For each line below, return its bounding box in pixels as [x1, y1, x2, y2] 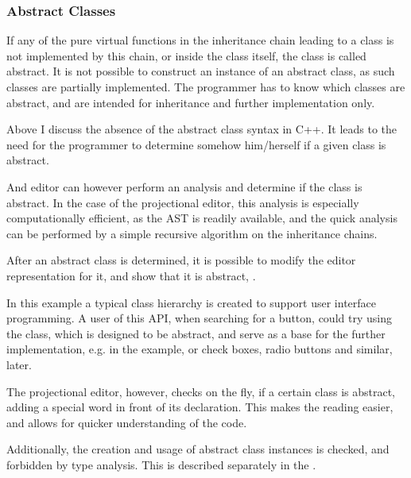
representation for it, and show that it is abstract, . [6, 267, 256, 283]
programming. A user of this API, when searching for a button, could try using [6, 310, 392, 326]
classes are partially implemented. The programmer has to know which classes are [6, 79, 405, 94]
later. [6, 356, 32, 372]
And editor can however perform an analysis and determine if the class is [6, 178, 363, 195]
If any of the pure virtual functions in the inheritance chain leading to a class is [6, 32, 394, 48]
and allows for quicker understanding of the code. [6, 414, 247, 430]
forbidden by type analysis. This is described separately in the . [6, 456, 316, 472]
